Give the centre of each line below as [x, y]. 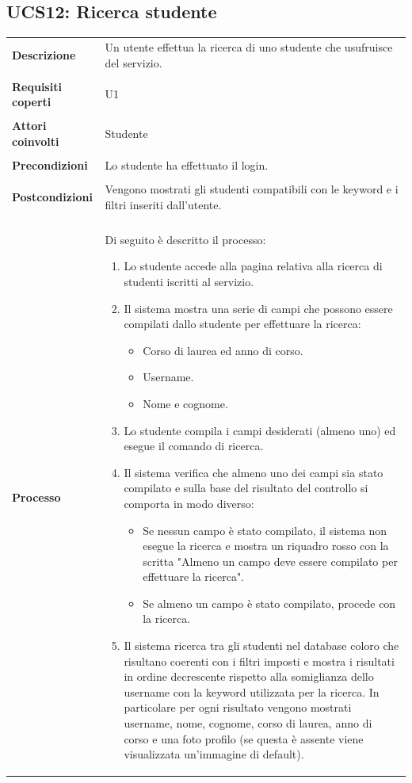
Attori [29, 126]
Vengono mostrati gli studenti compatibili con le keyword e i [252, 189]
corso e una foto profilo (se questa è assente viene [244, 738]
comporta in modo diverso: [189, 503]
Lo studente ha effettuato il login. [187, 165]
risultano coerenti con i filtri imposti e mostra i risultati [259, 661]
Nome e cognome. [185, 403]
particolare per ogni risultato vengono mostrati [238, 707]
